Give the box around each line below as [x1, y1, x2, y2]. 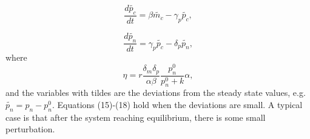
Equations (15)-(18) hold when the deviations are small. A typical [57, 98, 303, 110]
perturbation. [5, 123, 55, 135]
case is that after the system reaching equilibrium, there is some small [5, 110, 266, 123]
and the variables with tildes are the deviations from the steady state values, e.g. [5, 86, 306, 99]
